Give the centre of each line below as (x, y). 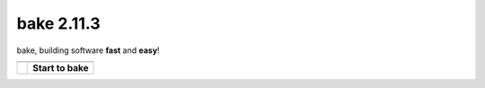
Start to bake (61, 67)
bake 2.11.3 (58, 23)
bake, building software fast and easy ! (88, 50)
